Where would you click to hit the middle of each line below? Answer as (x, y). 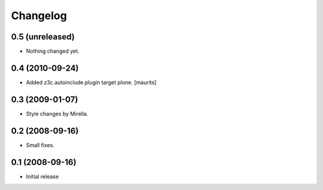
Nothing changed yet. (53, 51)
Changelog (39, 16)
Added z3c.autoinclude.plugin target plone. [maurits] (91, 82)
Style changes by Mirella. (57, 114)
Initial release (42, 176)
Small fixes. (40, 145)
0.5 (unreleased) (43, 37)
